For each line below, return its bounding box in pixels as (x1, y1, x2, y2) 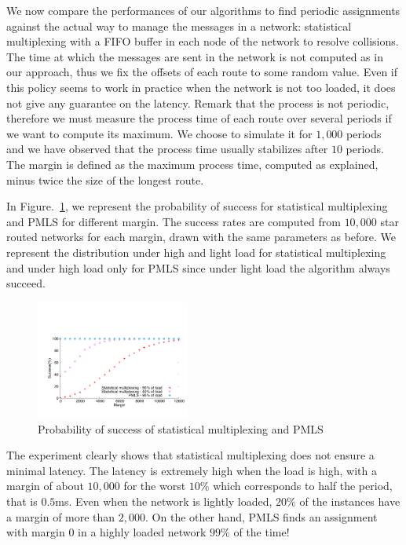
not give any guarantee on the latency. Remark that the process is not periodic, (6, 94, 390, 111)
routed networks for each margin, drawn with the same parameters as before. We (6, 229, 397, 245)
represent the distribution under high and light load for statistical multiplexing (6, 243, 386, 260)
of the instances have (299, 493, 401, 510)
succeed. (6, 275, 46, 291)
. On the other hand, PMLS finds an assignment (145, 508, 378, 525)
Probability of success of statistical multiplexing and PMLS (38, 420, 324, 437)
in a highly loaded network (78, 524, 207, 540)
